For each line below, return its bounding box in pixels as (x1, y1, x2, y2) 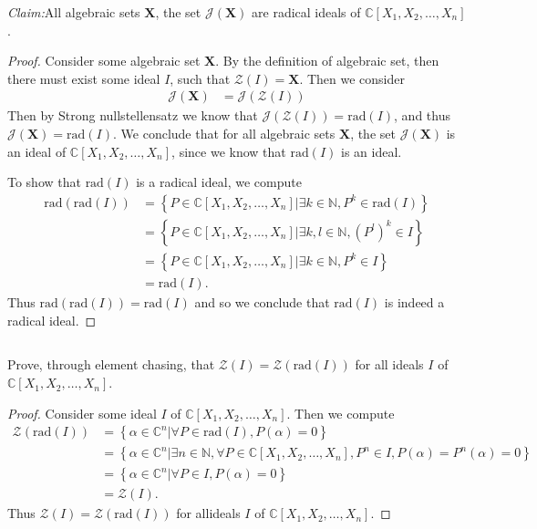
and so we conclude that (194, 292, 330, 311)
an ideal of (7, 141, 67, 161)
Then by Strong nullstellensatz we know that (7, 106, 258, 125)
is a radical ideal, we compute (136, 172, 302, 192)
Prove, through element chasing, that (7, 355, 215, 374)
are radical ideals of (252, 3, 361, 21)
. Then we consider (299, 68, 406, 88)
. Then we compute (286, 403, 395, 422)
